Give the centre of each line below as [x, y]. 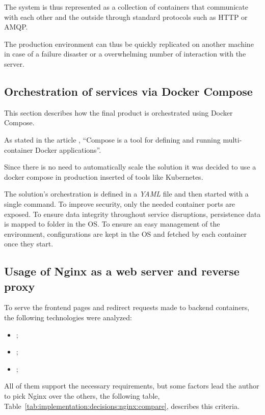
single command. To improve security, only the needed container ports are [120, 203]
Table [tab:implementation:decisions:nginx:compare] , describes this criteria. [122, 406]
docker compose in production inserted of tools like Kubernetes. [104, 176]
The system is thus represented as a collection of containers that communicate [126, 7]
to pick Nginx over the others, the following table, [82, 396]
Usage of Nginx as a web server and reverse [122, 271]
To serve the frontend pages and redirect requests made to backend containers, [127, 307]
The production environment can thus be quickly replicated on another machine [129, 44]
